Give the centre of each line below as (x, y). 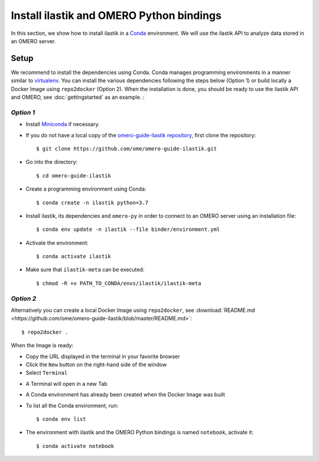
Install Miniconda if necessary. (63, 124)
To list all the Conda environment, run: (72, 405)
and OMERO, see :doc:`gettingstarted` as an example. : (78, 97)
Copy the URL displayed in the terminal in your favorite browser (103, 356)
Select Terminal (47, 373)
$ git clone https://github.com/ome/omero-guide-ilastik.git (126, 149)
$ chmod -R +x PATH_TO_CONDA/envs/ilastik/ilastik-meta (119, 283)
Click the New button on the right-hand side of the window (96, 365)
